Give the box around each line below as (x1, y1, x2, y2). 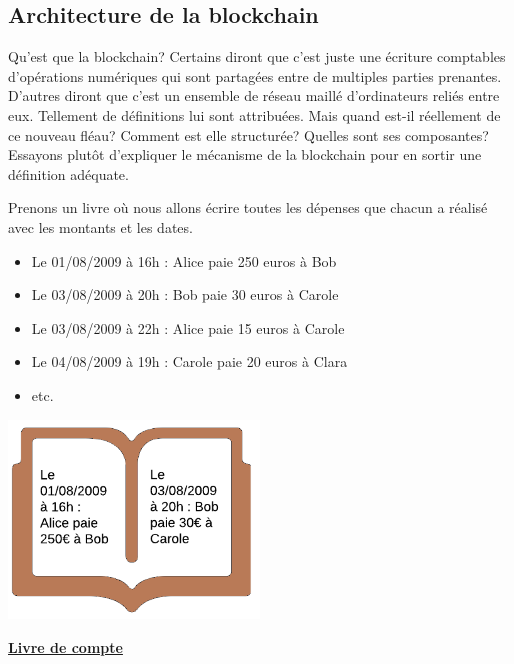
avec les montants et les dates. (8, 216, 193, 237)
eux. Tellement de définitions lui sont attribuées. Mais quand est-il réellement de (8, 104, 501, 125)
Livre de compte (8, 636, 123, 657)
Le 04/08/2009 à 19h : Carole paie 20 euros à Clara (31, 351, 348, 372)
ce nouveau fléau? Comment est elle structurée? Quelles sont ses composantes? (8, 124, 489, 145)
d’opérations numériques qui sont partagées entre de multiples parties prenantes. (8, 65, 502, 86)
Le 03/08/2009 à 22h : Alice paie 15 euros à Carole (31, 317, 345, 338)
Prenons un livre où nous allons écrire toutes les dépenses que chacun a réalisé (8, 197, 488, 218)
